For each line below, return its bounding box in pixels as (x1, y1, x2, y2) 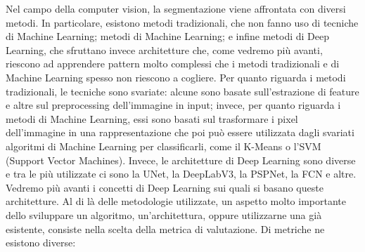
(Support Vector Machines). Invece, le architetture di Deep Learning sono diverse (6, 152, 356, 167)
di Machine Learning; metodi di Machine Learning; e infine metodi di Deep (6, 29, 329, 44)
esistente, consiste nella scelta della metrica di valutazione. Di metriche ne (6, 221, 325, 236)
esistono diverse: (6, 235, 76, 250)
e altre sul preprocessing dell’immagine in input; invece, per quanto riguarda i (6, 98, 341, 112)
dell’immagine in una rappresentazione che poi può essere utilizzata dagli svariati (6, 125, 354, 140)
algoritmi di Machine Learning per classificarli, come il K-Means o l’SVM (6, 138, 321, 153)
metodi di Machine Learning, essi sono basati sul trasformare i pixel (6, 111, 298, 126)
